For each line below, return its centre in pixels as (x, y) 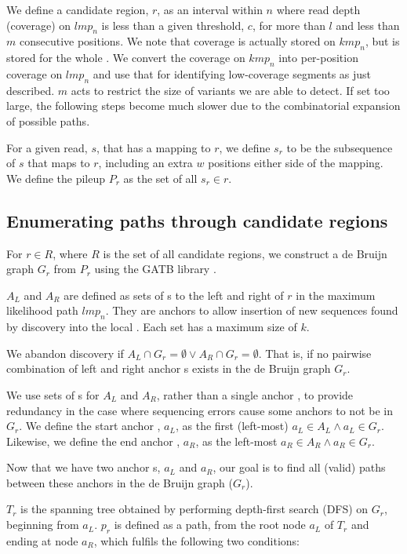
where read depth (318, 9)
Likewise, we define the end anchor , (93, 441)
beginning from (43, 525)
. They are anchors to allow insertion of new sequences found (252, 310)
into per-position (318, 58)
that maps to (59, 163)
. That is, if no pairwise (315, 353)
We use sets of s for (53, 394)
